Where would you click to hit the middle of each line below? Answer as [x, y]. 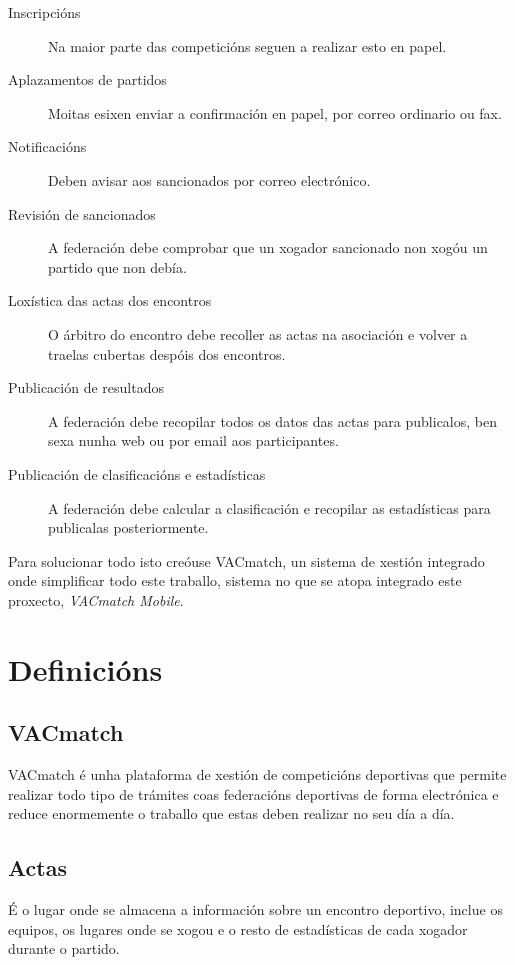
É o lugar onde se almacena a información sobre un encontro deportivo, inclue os [255, 909]
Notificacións [47, 146]
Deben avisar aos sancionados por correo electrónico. [209, 179]
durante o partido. [64, 948]
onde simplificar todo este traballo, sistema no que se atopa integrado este [235, 580]
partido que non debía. [117, 266]
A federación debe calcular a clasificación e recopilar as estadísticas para [269, 507]
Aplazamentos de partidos [87, 79]
